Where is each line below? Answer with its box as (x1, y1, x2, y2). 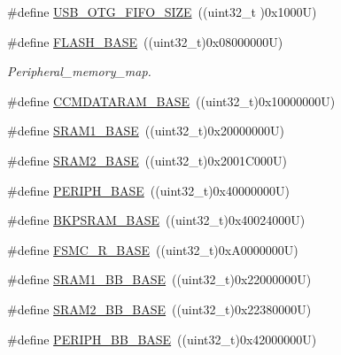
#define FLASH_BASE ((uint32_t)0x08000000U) (7, 32, 283, 50)
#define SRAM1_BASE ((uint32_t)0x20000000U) (7, 121, 284, 140)
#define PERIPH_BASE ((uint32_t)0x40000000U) (7, 181, 290, 199)
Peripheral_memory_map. (7, 62, 151, 81)
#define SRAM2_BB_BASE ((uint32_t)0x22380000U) (7, 299, 312, 318)
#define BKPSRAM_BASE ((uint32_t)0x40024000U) (7, 211, 306, 229)
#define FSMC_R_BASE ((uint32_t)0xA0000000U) (7, 240, 298, 259)
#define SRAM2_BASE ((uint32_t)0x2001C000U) (7, 150, 288, 169)
